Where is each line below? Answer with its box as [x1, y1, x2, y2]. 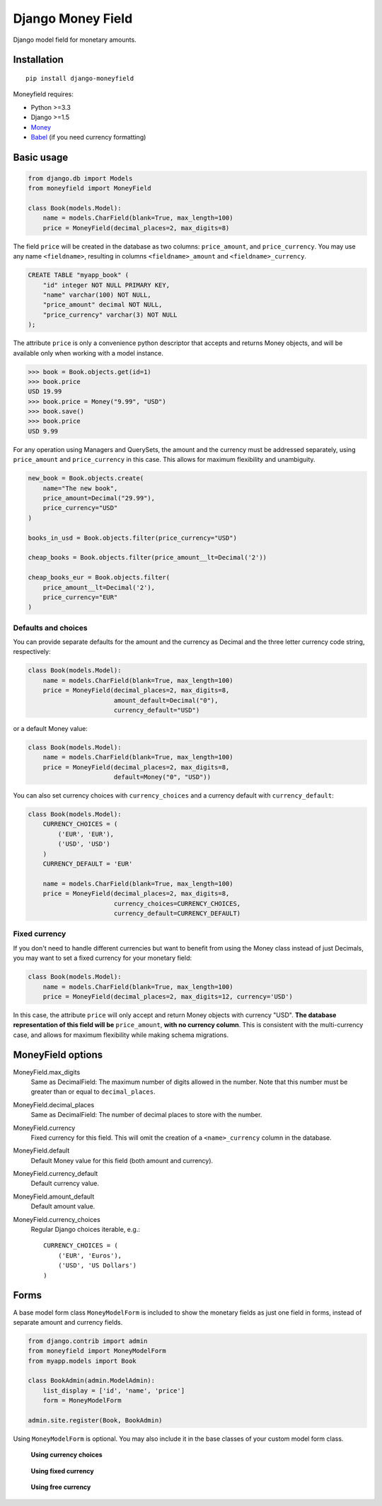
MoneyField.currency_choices [13, 1215, 100, 1223]
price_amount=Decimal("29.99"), [42, 494, 156, 502]
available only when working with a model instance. [13, 349, 164, 357]
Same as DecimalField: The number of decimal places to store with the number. [30, 1111, 262, 1119]
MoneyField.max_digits [13, 1068, 81, 1076]
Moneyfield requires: [13, 90, 74, 98]
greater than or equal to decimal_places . [30, 1087, 156, 1096]
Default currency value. [30, 1179, 99, 1188]
